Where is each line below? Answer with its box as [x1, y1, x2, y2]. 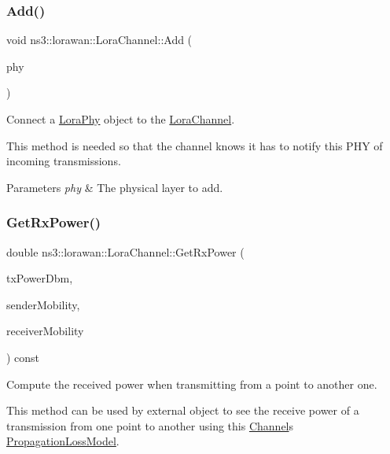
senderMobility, [6, 296, 80, 312]
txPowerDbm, [6, 270, 73, 286]
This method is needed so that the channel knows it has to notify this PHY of [6, 137, 383, 153]
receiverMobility [6, 323, 84, 339]
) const [6, 349, 40, 365]
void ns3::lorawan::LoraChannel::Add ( [6, 31, 193, 48]
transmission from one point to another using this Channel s [6, 417, 294, 434]
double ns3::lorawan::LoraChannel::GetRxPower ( [6, 243, 245, 260]
